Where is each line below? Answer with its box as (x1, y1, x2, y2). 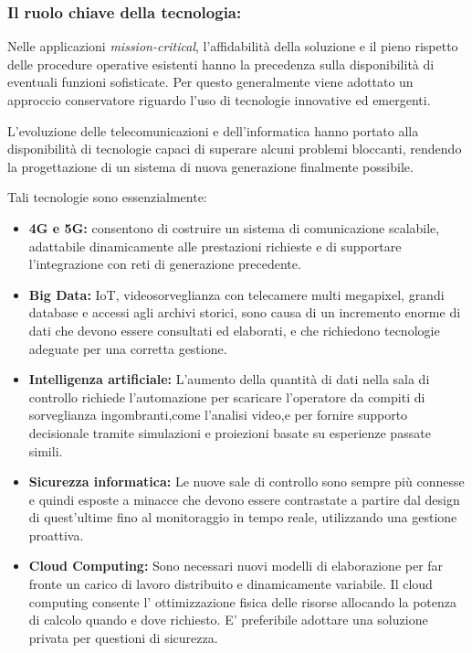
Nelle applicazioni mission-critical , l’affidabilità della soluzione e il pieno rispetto (7, 37, 458, 56)
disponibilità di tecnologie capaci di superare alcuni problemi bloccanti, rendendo (7, 139, 462, 158)
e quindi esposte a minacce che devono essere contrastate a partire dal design (28, 489, 460, 508)
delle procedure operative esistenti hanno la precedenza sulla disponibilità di (7, 54, 435, 73)
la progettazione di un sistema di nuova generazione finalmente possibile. (7, 156, 414, 176)
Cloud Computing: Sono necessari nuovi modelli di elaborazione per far (28, 556, 444, 575)
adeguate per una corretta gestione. (28, 338, 227, 358)
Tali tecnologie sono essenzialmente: (7, 187, 207, 207)
